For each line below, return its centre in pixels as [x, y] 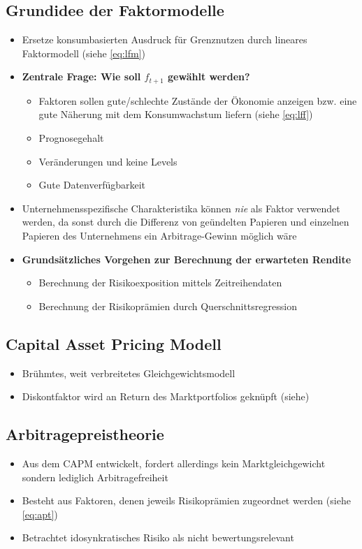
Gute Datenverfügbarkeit [92, 185]
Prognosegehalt [71, 138]
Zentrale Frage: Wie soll [81, 76]
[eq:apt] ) [40, 514]
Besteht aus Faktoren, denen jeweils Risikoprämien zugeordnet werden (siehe [186, 500]
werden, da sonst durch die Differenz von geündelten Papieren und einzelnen [186, 222]
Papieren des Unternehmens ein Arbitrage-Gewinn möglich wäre [159, 235]
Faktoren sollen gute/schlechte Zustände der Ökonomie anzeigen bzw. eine [198, 100]
